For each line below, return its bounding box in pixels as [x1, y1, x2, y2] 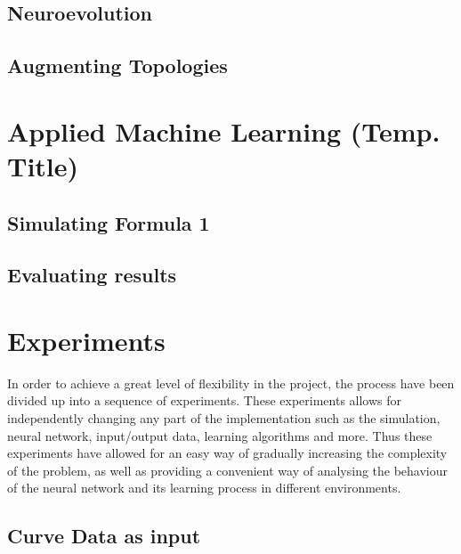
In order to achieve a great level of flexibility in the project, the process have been [7, 373, 455, 392]
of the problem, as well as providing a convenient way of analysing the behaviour [7, 460, 449, 479]
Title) [7, 147, 79, 183]
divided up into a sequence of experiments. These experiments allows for [7, 391, 402, 410]
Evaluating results [7, 261, 177, 289]
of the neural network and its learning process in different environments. [7, 478, 401, 497]
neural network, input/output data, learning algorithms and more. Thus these [7, 426, 433, 444]
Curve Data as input [7, 522, 201, 550]
